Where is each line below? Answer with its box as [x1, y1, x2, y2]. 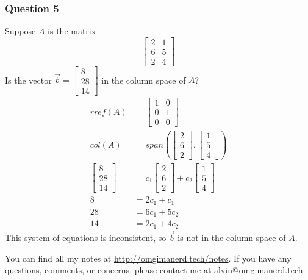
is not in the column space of [177, 231, 286, 244]
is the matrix [48, 24, 96, 37]
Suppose [5, 24, 36, 37]
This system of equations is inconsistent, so [5, 231, 167, 244]
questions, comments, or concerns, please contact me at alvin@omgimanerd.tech [5, 264, 303, 276]
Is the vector [5, 73, 52, 86]
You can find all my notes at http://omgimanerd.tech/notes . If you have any [5, 251, 292, 264]
